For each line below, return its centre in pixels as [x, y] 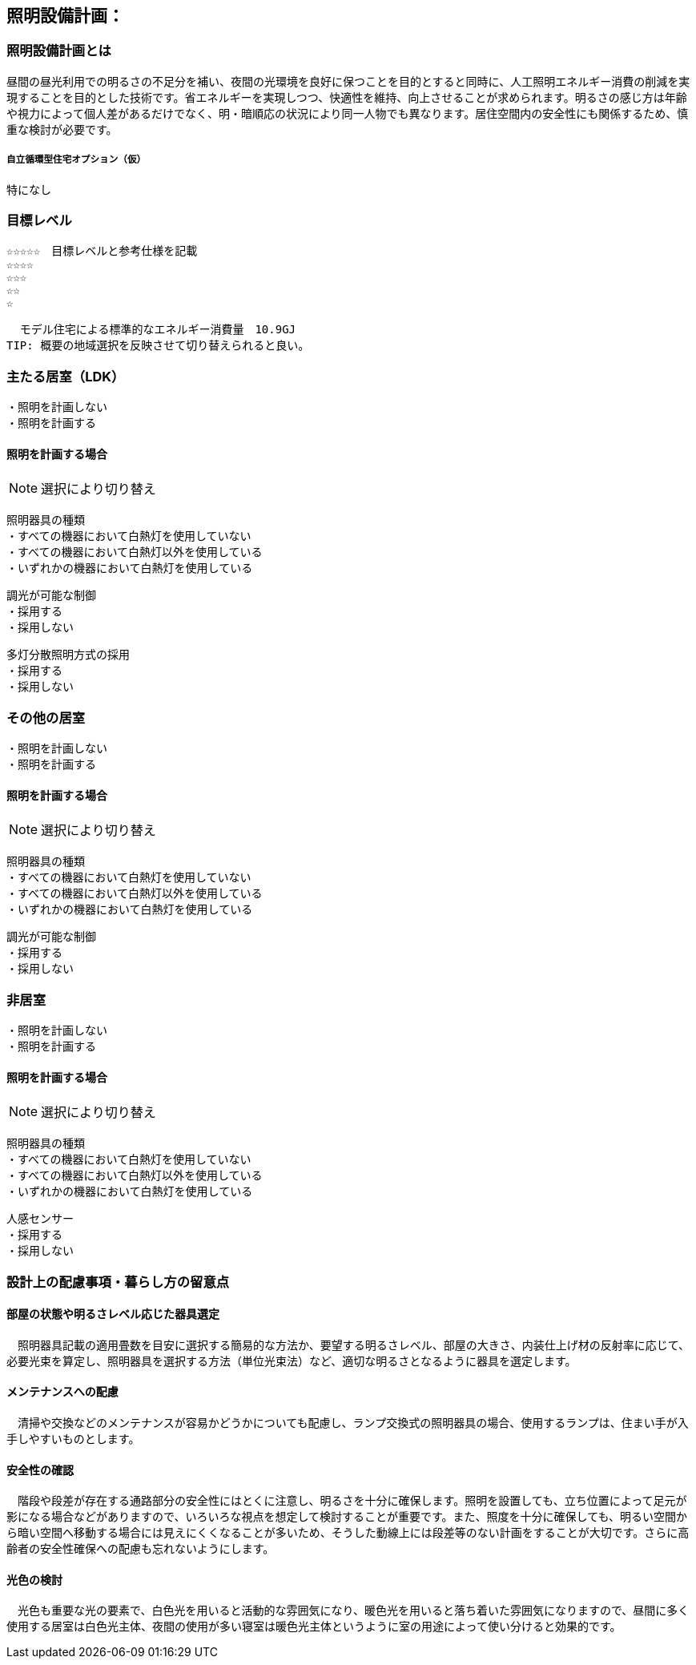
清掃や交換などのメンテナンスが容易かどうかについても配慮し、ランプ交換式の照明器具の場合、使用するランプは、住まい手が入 [353, 1423]
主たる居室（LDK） [66, 376]
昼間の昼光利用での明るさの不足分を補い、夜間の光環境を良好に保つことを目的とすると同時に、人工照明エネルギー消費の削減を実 [348, 81]
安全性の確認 [40, 1469]
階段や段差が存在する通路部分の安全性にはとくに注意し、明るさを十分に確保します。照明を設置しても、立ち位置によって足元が [352, 1501]
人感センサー [40, 1219]
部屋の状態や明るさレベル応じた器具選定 [113, 1314]
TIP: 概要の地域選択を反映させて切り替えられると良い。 [158, 346]
